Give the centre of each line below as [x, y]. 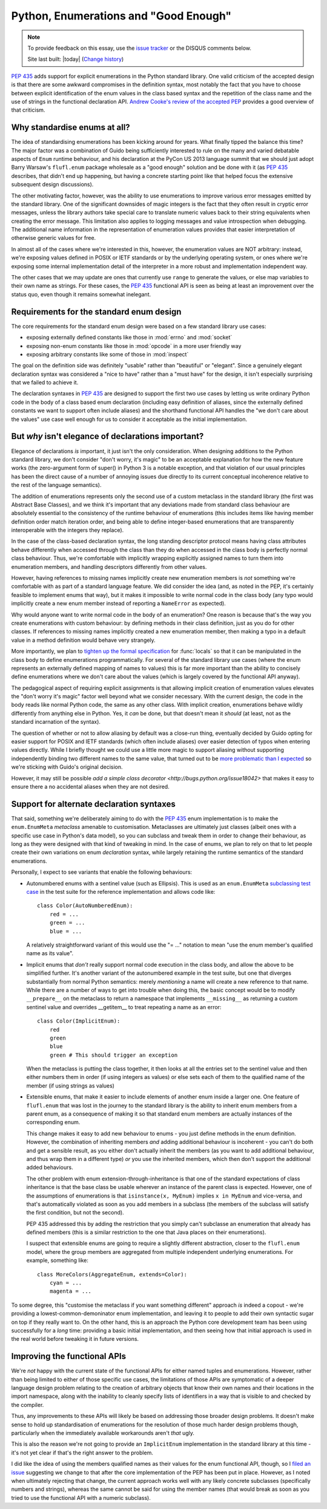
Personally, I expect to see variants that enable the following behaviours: [102, 872]
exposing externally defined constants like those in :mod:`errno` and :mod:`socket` [129, 338]
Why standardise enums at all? [71, 128]
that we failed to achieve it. [45, 383]
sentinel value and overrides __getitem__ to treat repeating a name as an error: [124, 1007]
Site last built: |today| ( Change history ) [76, 59]
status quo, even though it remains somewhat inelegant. [81, 294]
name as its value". [50, 953]
